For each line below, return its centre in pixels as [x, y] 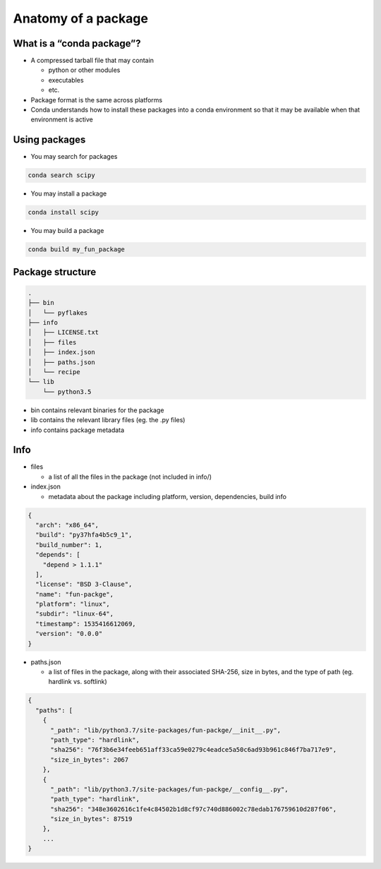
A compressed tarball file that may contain [92, 61]
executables [66, 80]
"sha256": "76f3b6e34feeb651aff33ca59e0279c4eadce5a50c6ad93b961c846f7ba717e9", [194, 750]
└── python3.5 [67, 391]
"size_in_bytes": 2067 [90, 760]
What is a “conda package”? [77, 43]
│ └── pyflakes [58, 313]
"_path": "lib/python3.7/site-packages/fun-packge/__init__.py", [166, 730]
